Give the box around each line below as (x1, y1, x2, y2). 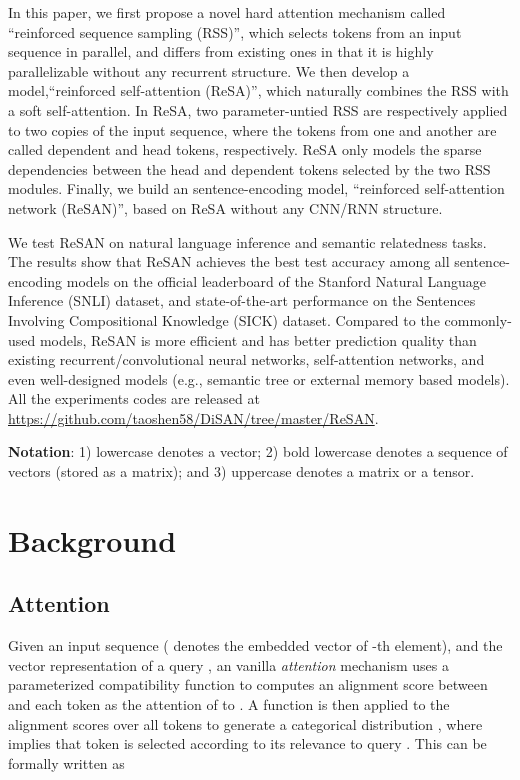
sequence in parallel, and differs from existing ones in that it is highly (8, 41, 434, 62)
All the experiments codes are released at (8, 388, 260, 409)
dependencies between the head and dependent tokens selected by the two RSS (8, 158, 491, 179)
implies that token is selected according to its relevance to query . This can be (8, 733, 487, 754)
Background (8, 519, 177, 560)
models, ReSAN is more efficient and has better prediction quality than (39, 329, 477, 350)
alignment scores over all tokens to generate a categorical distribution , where (8, 713, 483, 734)
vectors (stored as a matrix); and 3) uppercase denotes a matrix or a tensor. (8, 461, 475, 482)
